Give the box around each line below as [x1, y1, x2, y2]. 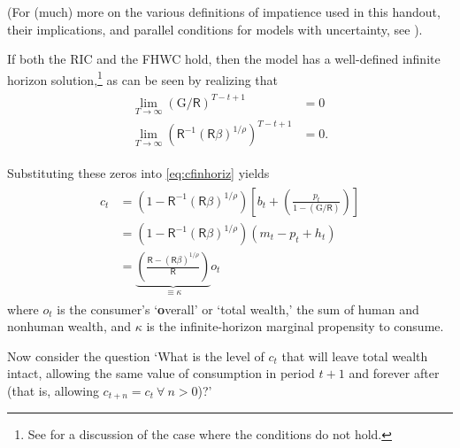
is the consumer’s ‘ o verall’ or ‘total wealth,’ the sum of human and [57, 299, 419, 318]
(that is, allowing [7, 381, 99, 399]
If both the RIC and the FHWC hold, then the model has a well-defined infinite [7, 50, 441, 68]
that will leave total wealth [281, 346, 428, 365]
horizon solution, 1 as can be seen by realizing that [7, 67, 279, 89]
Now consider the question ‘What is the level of [7, 346, 264, 365]
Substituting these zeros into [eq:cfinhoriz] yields [7, 164, 270, 182]
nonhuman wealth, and [7, 317, 132, 336]
